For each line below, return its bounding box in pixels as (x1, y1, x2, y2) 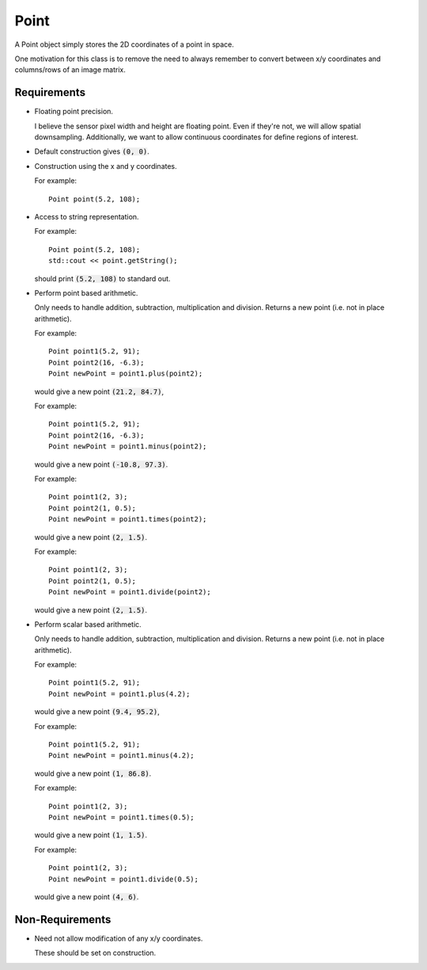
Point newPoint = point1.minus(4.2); (48, 751, 195, 760)
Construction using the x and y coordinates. (34, 161, 177, 170)
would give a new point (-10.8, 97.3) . (34, 460, 168, 469)
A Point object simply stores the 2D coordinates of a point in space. (14, 40, 235, 49)
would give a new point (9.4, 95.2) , (34, 707, 160, 716)
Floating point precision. (34, 107, 114, 116)
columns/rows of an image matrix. (14, 65, 126, 74)
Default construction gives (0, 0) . (34, 147, 149, 156)
